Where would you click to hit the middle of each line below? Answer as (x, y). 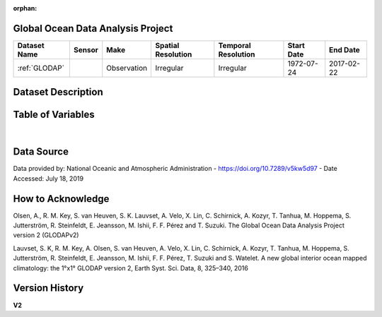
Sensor (86, 49)
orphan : (25, 8)
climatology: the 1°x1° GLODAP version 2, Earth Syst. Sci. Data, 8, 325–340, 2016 (131, 268)
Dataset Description (58, 92)
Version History (48, 288)
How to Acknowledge (61, 199)
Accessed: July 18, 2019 (48, 178)
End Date (345, 49)
